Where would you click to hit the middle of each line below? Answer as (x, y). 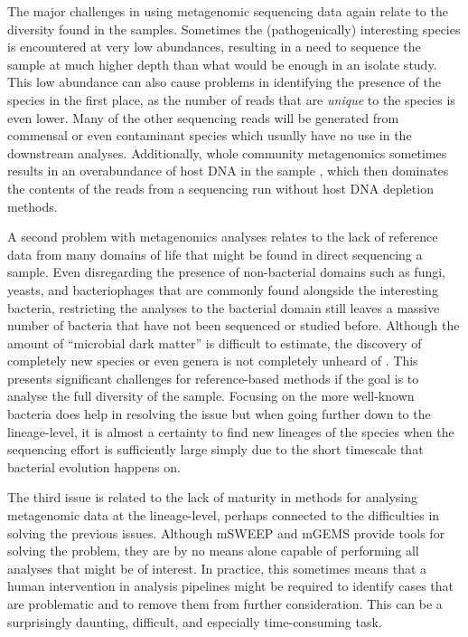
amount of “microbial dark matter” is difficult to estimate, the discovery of (215, 342)
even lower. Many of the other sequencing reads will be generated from (203, 117)
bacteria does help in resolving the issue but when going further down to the (219, 414)
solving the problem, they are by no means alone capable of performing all (213, 551)
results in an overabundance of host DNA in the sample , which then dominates (228, 171)
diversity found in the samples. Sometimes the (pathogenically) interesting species (234, 29)
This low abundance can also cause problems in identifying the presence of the (224, 82)
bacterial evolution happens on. (94, 466)
